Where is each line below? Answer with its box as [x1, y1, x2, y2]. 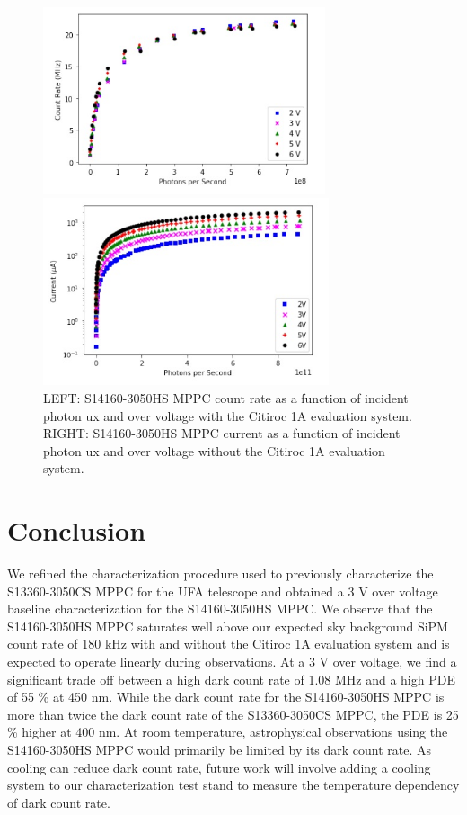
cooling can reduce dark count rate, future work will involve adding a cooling [7, 757, 431, 776]
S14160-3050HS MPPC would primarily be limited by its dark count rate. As [7, 739, 432, 758]
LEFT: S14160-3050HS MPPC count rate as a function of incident [43, 388, 409, 407]
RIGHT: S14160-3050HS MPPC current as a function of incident [43, 424, 401, 443]
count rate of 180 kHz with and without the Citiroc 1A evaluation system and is [7, 634, 450, 653]
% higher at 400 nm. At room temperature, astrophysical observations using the [7, 722, 448, 741]
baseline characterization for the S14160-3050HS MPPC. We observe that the [7, 599, 433, 618]
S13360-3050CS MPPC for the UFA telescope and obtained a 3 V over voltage [7, 581, 438, 600]
